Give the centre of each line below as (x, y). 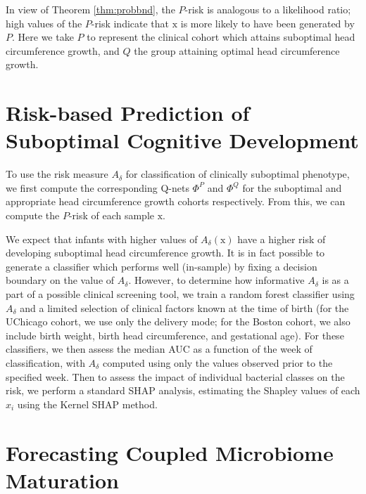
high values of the (44, 23)
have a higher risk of (282, 239)
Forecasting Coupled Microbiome (170, 452)
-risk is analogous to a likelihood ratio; (268, 9)
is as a (335, 280)
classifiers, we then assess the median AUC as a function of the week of (159, 349)
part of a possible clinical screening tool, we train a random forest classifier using (180, 294)
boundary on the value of (60, 280)
